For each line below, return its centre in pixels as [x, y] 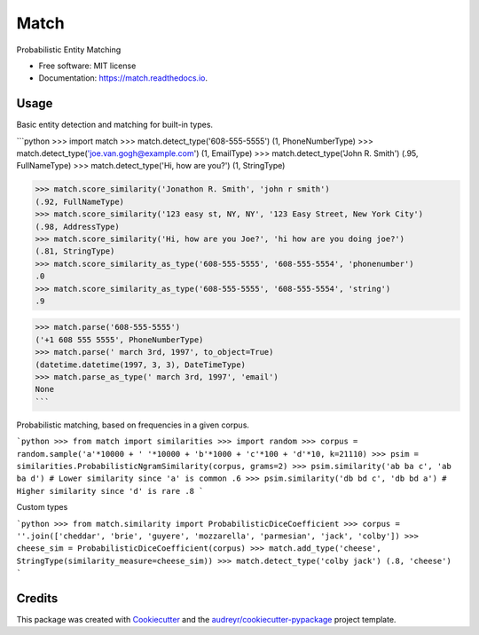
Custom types [42, 507]
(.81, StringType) [75, 251]
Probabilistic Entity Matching [69, 50]
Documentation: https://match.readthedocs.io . [123, 78]
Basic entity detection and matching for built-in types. [114, 125]
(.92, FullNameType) [79, 201]
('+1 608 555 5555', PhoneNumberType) [119, 340]
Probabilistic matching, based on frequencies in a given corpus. [133, 425]
